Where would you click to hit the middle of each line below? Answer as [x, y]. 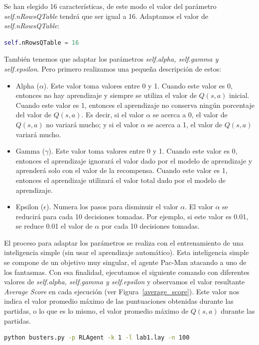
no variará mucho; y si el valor [92, 124]
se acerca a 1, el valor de [185, 124]
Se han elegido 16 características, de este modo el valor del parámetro [110, 6]
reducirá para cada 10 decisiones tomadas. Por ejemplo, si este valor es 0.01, [132, 216]
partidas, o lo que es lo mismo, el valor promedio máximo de [96, 311]
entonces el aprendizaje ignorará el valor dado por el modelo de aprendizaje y [134, 160]
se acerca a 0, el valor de [190, 115]
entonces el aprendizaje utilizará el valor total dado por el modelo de [121, 180]
